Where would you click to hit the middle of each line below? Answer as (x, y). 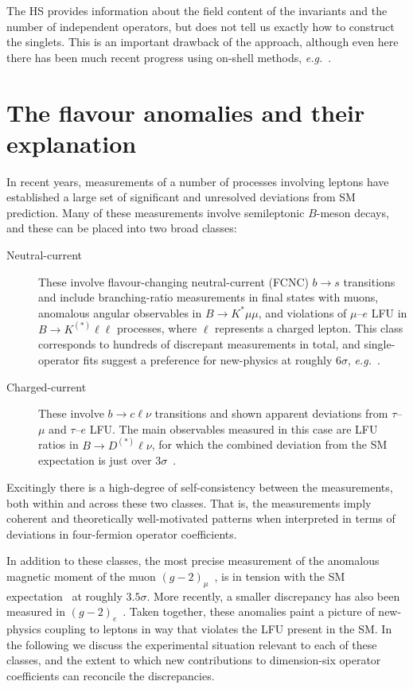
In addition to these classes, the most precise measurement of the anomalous (193, 561)
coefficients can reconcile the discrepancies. (111, 675)
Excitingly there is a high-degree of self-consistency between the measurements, (200, 487)
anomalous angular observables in (120, 312)
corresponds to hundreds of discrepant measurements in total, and (199, 344)
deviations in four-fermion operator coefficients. (122, 533)
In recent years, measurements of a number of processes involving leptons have (198, 181)
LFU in (389, 312)
